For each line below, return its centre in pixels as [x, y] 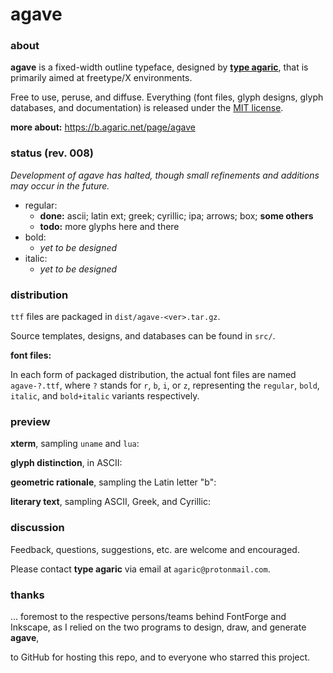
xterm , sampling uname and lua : [75, 444]
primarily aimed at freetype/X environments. [101, 78]
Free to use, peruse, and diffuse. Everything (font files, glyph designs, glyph [167, 97]
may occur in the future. [60, 185]
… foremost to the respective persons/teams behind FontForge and [148, 616]
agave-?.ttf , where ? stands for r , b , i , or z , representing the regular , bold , [165, 385]
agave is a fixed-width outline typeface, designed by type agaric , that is [159, 67]
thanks [27, 595]
